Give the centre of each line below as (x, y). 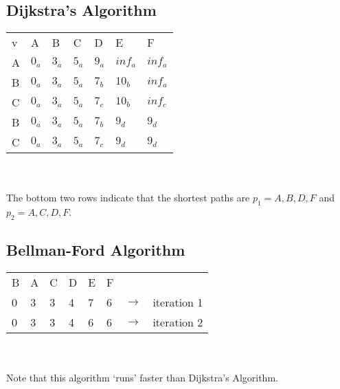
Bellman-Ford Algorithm (96, 250)
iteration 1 (178, 302)
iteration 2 (178, 322)
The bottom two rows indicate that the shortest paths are (128, 198)
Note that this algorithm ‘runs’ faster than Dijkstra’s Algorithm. (142, 378)
